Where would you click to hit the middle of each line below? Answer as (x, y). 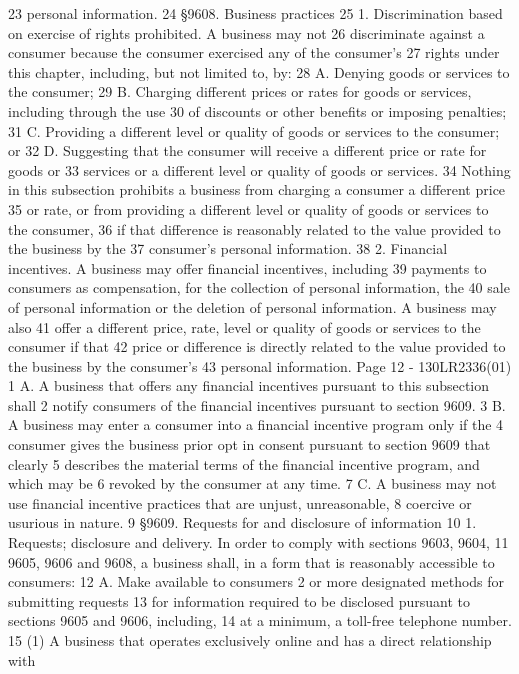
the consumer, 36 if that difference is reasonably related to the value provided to (254, 228)
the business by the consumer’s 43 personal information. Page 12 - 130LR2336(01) (260, 365)
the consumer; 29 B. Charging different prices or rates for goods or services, (240, 91)
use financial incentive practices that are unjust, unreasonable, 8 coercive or (240, 502)
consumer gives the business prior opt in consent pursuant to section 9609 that (249, 444)
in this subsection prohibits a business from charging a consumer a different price (257, 189)
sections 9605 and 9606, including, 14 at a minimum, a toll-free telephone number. (260, 620)
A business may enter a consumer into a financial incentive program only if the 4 (256, 424)
